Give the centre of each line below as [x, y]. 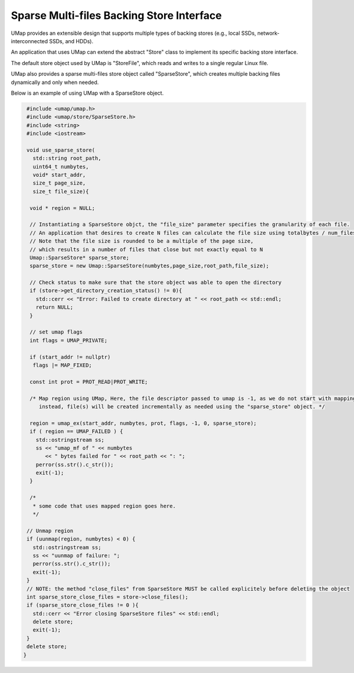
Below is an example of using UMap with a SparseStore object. [87, 93]
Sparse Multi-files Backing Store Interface [117, 15]
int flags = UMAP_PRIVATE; [69, 340]
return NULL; [55, 307]
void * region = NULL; [63, 208]
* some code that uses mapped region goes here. [104, 506]
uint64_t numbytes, [61, 166]
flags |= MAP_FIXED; [63, 365]
